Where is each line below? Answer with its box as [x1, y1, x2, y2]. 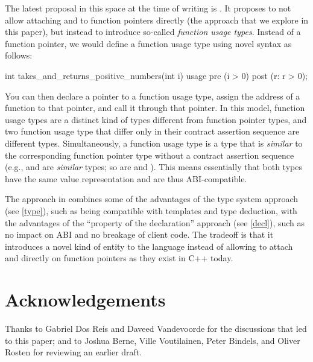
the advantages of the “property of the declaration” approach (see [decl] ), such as [5, 216, 305, 229]
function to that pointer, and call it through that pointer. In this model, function [5, 101, 305, 114]
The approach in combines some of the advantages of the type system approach [5, 192, 299, 205]
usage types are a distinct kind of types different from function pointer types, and [5, 113, 307, 125]
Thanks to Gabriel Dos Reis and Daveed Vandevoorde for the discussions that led [5, 322, 307, 334]
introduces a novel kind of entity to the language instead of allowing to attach [5, 240, 293, 252]
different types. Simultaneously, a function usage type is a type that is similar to [5, 136, 303, 149]
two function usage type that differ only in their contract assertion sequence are [5, 125, 300, 138]
